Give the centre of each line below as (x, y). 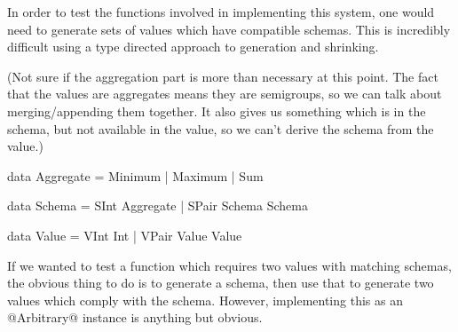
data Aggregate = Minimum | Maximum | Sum (135, 175)
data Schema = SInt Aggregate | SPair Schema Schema (158, 206)
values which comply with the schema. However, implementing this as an (205, 300)
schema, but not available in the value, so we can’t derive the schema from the (221, 128)
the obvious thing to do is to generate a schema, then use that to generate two (221, 283)
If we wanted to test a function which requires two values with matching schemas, (229, 265)
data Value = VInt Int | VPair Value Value (125, 235)
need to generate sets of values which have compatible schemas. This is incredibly (229, 29)
